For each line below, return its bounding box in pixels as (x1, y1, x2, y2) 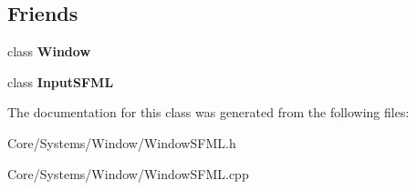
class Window (7, 42, 91, 61)
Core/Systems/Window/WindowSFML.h (7, 133, 236, 152)
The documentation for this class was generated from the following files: (7, 103, 410, 122)
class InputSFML (7, 72, 114, 91)
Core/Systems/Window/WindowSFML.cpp (7, 164, 249, 183)
